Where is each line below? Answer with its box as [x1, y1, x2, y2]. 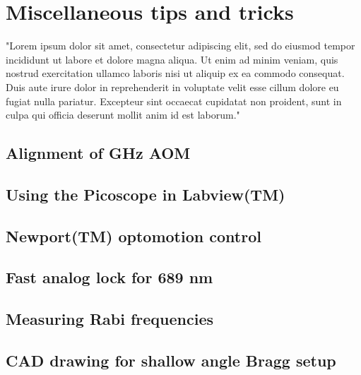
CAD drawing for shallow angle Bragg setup [6, 349, 336, 371]
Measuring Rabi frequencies [6, 308, 213, 330]
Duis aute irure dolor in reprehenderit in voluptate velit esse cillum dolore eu [6, 79, 339, 94]
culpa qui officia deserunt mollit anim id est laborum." [6, 107, 240, 122]
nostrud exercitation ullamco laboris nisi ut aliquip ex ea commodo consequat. [6, 66, 345, 81]
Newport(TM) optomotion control [6, 225, 261, 246]
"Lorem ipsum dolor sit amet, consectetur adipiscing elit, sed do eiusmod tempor [6, 38, 355, 53]
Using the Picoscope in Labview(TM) [6, 183, 285, 205]
